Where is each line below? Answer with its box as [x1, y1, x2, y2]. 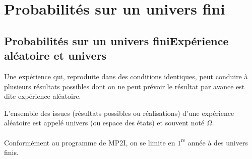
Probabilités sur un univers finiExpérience [4, 33, 229, 48]
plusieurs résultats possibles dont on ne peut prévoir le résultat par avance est [4, 81, 245, 91]
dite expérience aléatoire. [4, 91, 81, 101]
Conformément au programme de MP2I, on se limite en [4, 137, 175, 147]
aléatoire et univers [4, 48, 107, 63]
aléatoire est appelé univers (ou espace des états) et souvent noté [4, 117, 205, 128]
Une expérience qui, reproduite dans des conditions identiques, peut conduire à [4, 71, 248, 81]
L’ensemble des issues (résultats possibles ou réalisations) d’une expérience [4, 107, 234, 118]
